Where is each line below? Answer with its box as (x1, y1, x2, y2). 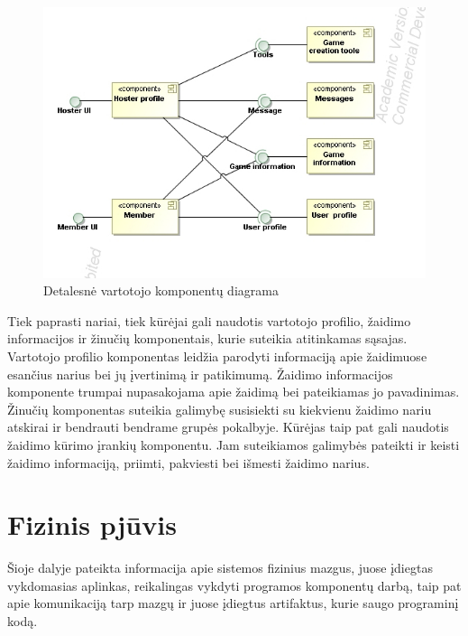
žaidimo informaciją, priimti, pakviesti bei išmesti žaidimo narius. (7, 453, 370, 472)
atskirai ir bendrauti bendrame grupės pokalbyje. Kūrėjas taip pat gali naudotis (7, 417, 449, 436)
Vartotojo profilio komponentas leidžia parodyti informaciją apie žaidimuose (7, 346, 427, 365)
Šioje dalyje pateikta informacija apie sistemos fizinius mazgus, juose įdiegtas (7, 558, 433, 577)
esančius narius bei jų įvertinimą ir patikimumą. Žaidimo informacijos (7, 364, 393, 383)
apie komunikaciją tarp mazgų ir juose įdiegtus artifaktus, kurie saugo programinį (7, 594, 459, 613)
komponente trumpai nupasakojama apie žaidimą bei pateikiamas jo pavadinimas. (7, 382, 460, 401)
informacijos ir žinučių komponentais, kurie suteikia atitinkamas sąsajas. (7, 329, 408, 348)
